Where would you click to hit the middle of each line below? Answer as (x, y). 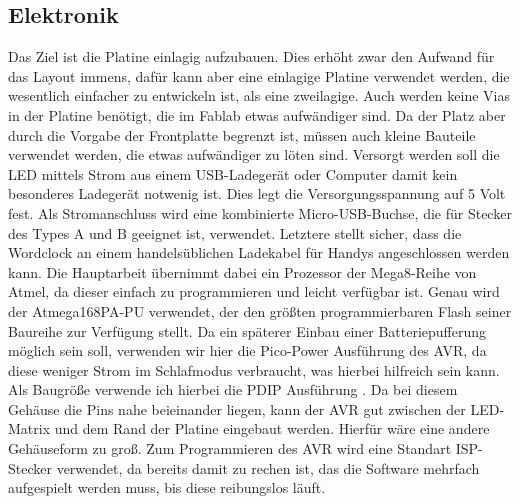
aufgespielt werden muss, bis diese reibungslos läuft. (167, 487)
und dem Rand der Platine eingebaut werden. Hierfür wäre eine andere (272, 428)
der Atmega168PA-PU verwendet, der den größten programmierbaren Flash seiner (260, 310)
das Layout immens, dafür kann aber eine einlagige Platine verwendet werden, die (259, 75)
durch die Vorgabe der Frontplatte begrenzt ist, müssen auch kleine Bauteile (242, 134)
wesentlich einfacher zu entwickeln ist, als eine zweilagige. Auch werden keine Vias (259, 95)
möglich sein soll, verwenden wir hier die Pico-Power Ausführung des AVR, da (247, 350)
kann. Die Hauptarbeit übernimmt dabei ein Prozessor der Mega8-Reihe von (242, 271)
